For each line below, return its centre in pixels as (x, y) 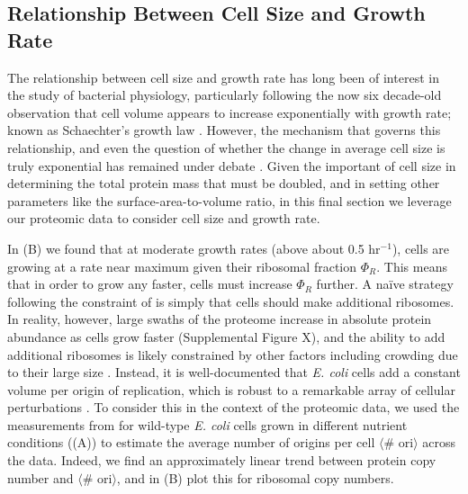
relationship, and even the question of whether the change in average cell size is (226, 147)
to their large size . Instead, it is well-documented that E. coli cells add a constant (234, 372)
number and (40, 477)
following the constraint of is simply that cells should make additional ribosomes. (231, 301)
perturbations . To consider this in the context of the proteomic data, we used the (234, 407)
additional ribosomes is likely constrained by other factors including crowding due (233, 354)
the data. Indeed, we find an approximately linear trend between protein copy (222, 460)
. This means (412, 266)
